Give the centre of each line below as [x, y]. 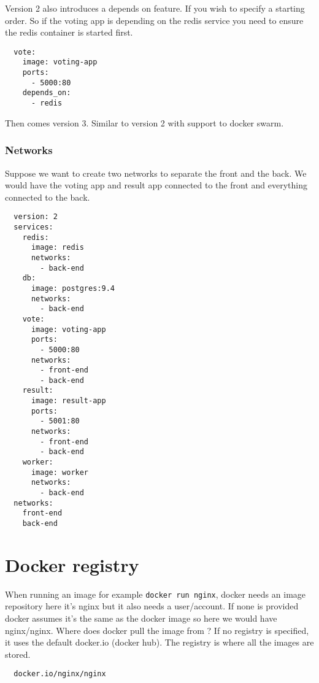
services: [33, 227]
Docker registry [72, 564]
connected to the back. [48, 197]
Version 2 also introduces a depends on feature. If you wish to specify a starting [155, 8]
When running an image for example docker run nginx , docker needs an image [156, 594]
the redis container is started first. [69, 32]
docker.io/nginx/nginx [60, 674]
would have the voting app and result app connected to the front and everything [156, 185]
